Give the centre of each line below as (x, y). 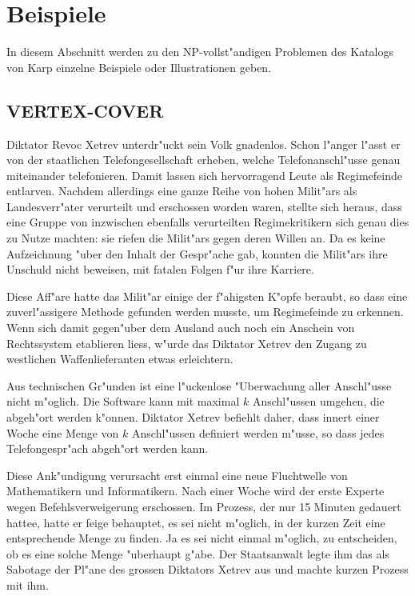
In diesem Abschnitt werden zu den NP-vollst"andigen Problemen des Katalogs (200, 52)
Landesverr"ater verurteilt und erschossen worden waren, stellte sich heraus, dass (204, 206)
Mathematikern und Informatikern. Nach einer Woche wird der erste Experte (196, 491)
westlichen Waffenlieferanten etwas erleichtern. (120, 359)
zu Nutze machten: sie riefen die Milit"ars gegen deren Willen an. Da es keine (196, 238)
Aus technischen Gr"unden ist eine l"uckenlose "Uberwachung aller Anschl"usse (199, 385)
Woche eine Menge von (63, 432)
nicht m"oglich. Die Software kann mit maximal (123, 401)
